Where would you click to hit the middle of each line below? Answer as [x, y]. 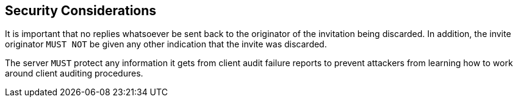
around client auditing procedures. [74, 73]
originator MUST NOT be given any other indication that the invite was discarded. [166, 44]
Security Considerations [81, 11]
